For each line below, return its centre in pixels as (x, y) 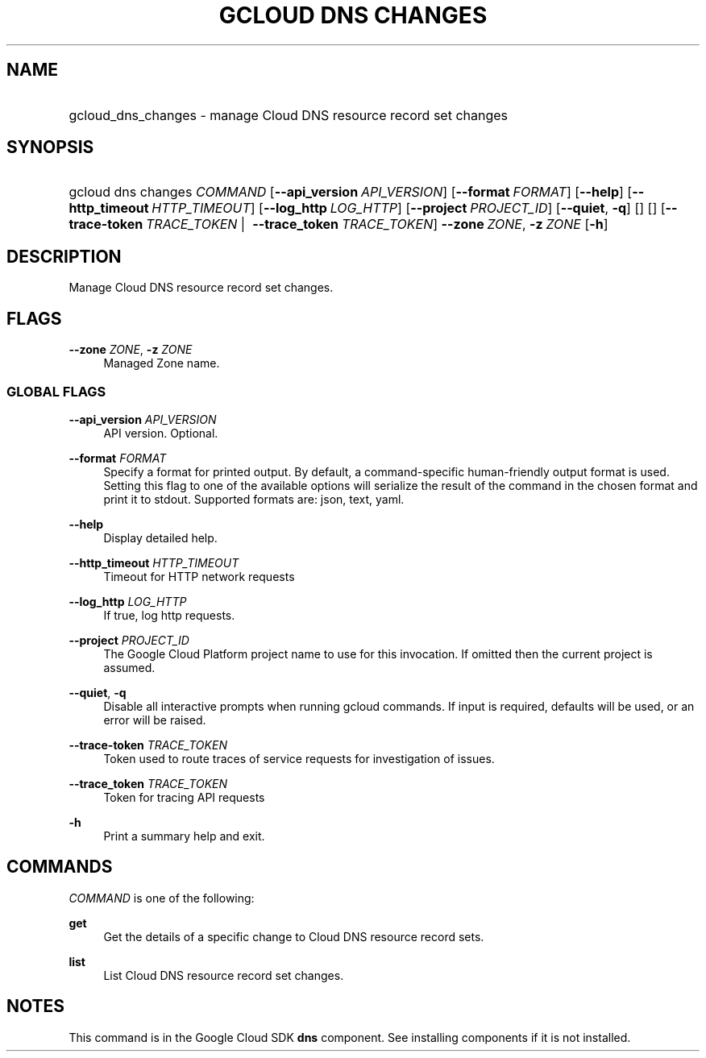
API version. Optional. (161, 433)
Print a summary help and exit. (184, 836)
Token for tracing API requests (184, 797)
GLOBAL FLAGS (56, 391)
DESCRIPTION (64, 256)
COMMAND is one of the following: (162, 898)
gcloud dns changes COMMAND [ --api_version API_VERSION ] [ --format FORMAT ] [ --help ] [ (351, 192)
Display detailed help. (160, 537)
